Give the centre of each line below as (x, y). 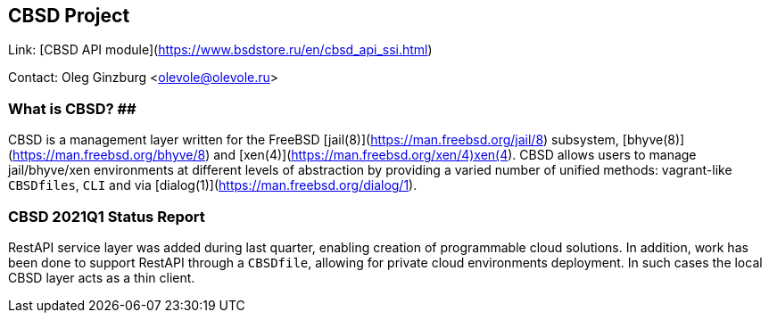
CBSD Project (69, 16)
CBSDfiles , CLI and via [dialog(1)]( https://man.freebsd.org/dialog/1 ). (213, 185)
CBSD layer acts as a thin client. (102, 277)
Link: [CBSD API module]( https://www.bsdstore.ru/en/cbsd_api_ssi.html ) (220, 50)
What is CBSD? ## (72, 108)
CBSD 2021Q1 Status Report (107, 216)
